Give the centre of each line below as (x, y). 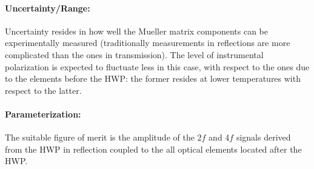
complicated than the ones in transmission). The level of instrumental (134, 54)
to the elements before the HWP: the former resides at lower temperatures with (153, 78)
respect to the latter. (43, 90)
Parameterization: (43, 114)
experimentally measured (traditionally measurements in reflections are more (148, 43)
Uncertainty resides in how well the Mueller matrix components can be (136, 31)
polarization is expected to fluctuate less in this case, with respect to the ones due (157, 66)
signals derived (263, 137)
